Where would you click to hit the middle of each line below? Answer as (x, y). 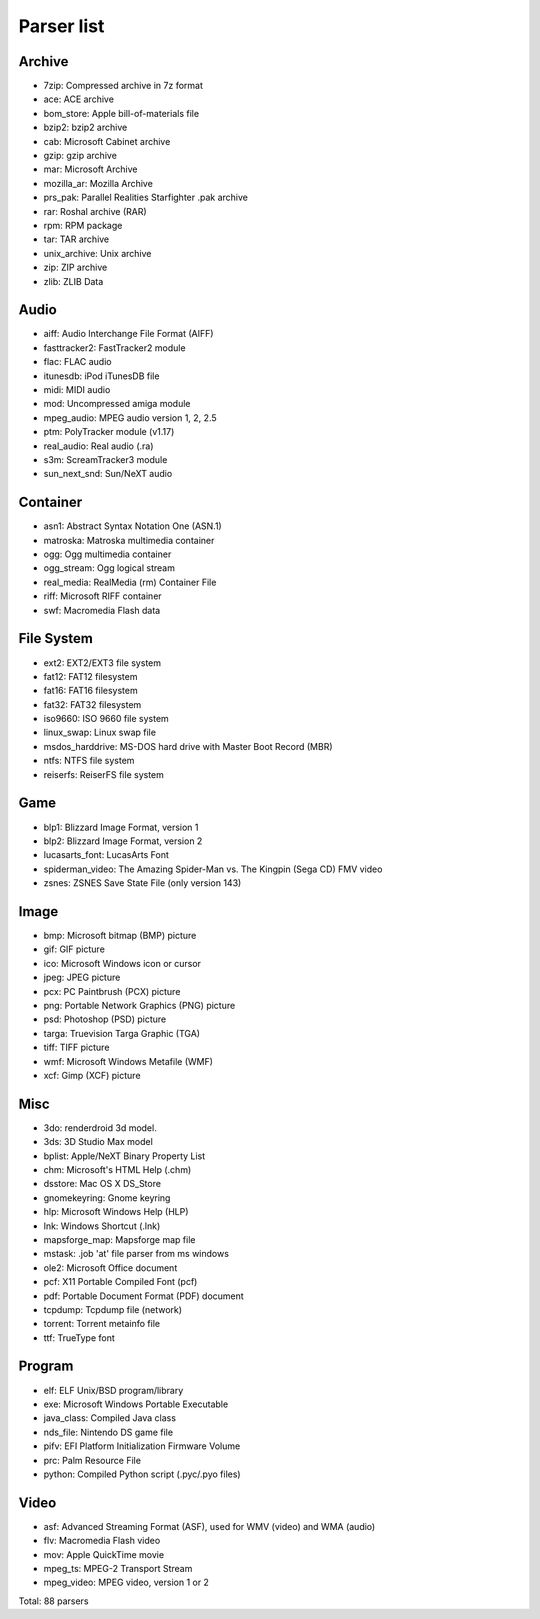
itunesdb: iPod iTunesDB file (101, 376)
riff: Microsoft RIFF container (102, 596)
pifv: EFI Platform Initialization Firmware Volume (142, 1446)
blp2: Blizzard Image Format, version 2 (123, 841)
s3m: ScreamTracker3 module (105, 459)
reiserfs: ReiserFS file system (104, 774)
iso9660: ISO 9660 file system (106, 719)
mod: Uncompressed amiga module (117, 404)
